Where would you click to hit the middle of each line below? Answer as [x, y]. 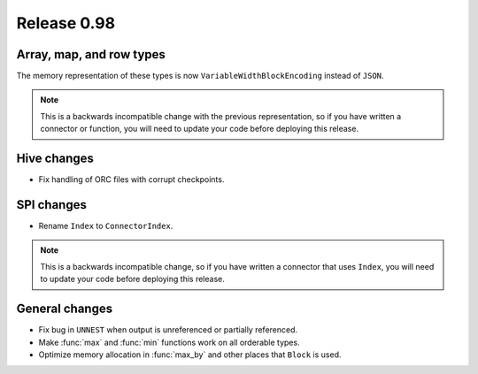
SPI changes [52, 205]
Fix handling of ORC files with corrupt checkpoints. [131, 179]
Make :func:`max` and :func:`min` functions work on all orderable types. [169, 342]
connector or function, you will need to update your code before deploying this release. [199, 129]
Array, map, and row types [91, 54]
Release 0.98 [66, 23]
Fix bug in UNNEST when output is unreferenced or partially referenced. [168, 330]
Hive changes [55, 159]
